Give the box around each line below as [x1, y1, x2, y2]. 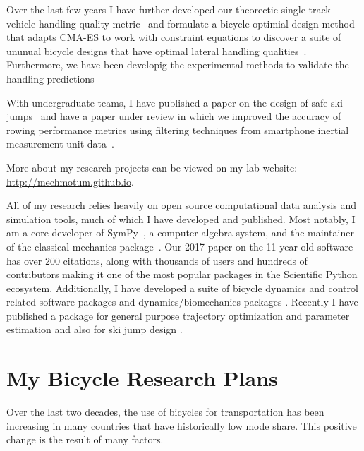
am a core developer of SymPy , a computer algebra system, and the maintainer [6, 225, 354, 240]
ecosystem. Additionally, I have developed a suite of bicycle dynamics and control [6, 280, 358, 295]
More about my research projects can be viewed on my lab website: [6, 160, 298, 174]
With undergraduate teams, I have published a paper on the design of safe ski [6, 95, 343, 109]
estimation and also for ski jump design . [6, 322, 183, 337]
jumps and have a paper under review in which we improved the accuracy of [6, 109, 341, 124]
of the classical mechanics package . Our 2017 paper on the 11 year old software [6, 239, 353, 253]
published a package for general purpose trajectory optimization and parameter [6, 308, 350, 323]
